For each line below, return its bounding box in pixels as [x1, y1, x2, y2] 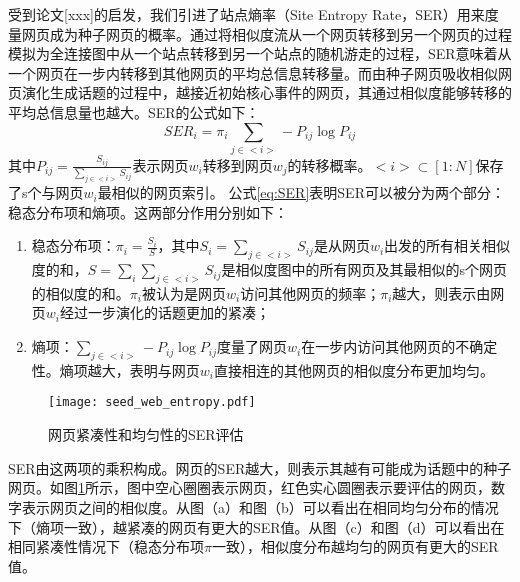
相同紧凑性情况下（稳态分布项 [8, 536, 204, 557]
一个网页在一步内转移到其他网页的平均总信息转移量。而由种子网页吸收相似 [8, 62, 498, 83]
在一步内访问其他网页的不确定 [301, 336, 498, 357]
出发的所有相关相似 [384, 235, 511, 256]
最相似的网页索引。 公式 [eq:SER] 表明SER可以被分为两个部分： [97, 182, 505, 203]
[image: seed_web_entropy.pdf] [48, 395, 256, 410]
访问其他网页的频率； [240, 282, 381, 303]
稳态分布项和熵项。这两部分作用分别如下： [8, 201, 288, 222]
